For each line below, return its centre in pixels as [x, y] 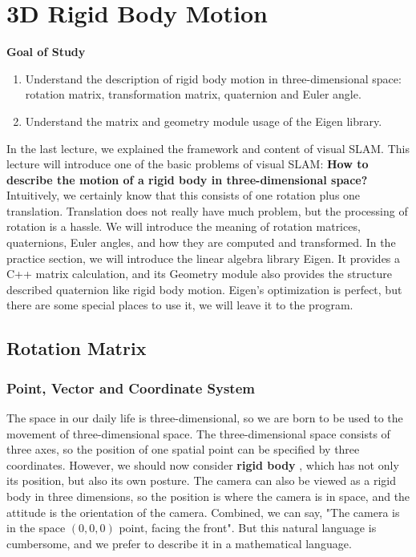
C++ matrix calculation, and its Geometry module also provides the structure [199, 274]
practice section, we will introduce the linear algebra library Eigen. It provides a [204, 258]
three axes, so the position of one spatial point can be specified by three [183, 449]
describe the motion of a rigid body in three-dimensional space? [187, 179]
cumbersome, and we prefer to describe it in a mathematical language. [179, 543]
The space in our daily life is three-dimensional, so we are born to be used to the [205, 418]
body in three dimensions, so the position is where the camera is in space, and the [208, 496]
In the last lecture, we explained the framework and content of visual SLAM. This [208, 148]
